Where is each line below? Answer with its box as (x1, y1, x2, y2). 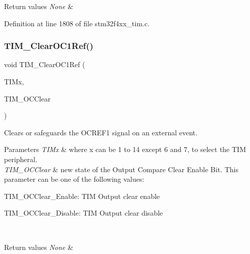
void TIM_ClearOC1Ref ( (4, 59, 85, 70)
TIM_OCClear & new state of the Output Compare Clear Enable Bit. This (4, 164, 238, 174)
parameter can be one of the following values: (4, 174, 144, 184)
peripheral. (4, 154, 37, 164)
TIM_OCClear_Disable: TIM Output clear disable (4, 208, 163, 218)
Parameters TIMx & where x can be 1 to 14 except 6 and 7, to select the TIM (4, 144, 246, 155)
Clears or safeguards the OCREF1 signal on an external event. (4, 127, 197, 137)
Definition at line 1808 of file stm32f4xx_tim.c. (4, 18, 150, 28)
